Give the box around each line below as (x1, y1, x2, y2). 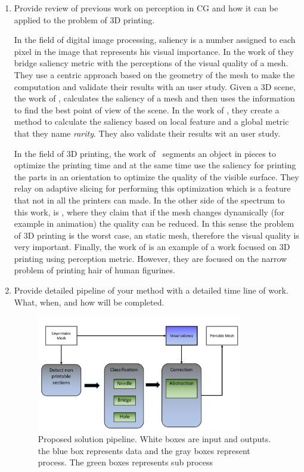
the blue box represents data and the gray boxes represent (38, 444, 250, 456)
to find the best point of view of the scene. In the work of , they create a (14, 103, 280, 116)
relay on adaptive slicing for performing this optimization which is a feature (14, 182, 291, 195)
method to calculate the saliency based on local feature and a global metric (14, 115, 289, 128)
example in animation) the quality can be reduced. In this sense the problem (14, 217, 294, 230)
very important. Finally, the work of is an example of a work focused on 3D (14, 240, 290, 253)
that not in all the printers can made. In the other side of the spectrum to (14, 193, 285, 206)
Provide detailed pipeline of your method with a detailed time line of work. (14, 284, 289, 297)
